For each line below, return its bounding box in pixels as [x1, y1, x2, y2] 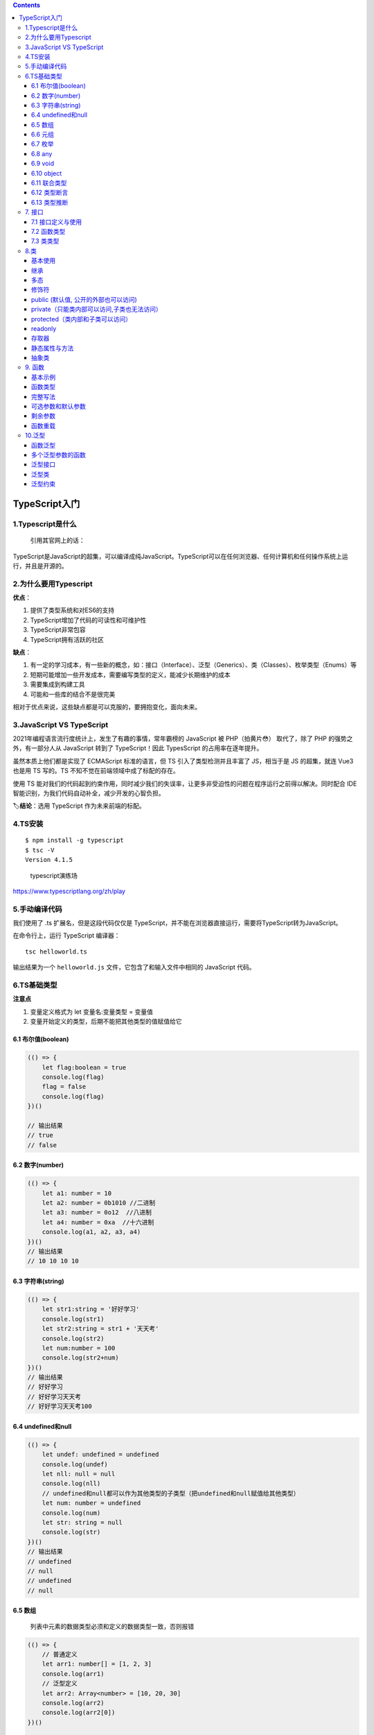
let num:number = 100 [42, 1344, 116, 1352]
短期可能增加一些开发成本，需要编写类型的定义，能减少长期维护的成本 [30, 670, 231, 679]
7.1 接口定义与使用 [31, 217, 82, 226]
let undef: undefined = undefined [42, 1450, 159, 1459]
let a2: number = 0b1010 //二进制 [42, 1199, 156, 1207]
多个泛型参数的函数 [31, 450, 86, 459]
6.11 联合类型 [31, 179, 67, 187]
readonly [31, 324, 57, 332]
